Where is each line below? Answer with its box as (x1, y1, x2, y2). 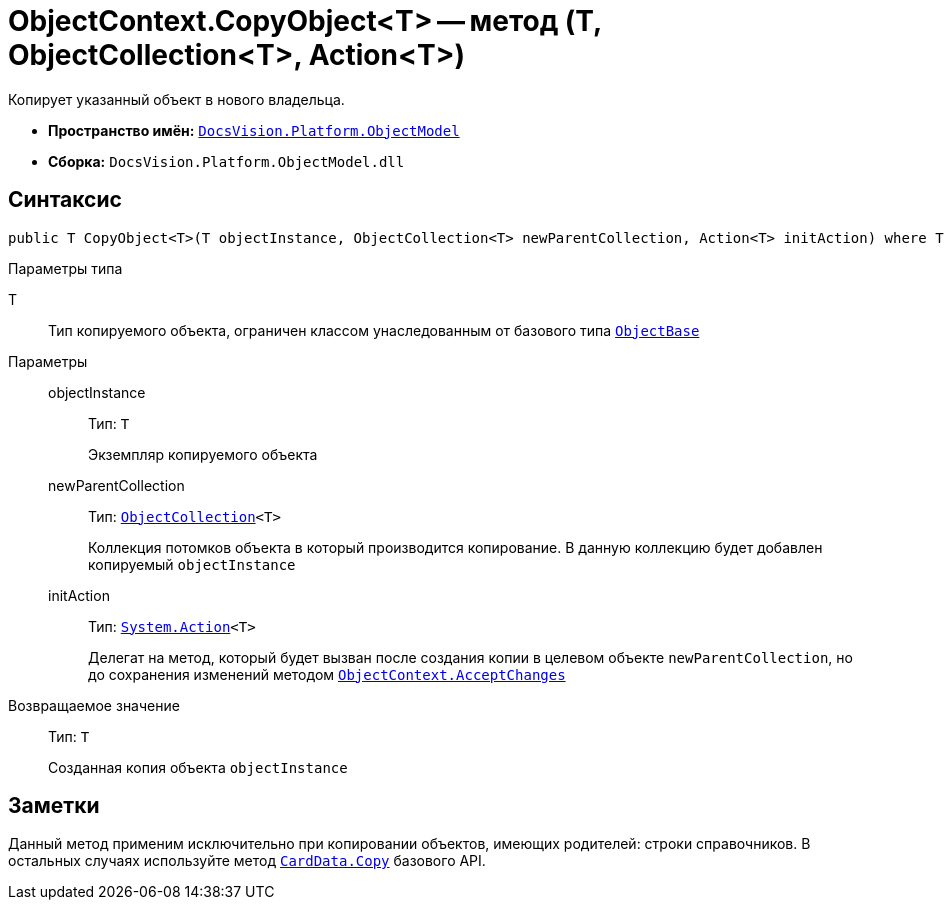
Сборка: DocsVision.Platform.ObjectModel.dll (48, 152, 405, 170)
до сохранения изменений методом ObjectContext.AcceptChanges (88, 665, 566, 683)
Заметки (8, 793, 100, 819)
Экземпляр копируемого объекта (88, 445, 318, 463)
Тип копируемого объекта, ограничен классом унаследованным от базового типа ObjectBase (48, 321, 700, 339)
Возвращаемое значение (8, 696, 180, 714)
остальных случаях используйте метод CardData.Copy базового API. (8, 852, 486, 870)
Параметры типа (8, 259, 123, 277)
